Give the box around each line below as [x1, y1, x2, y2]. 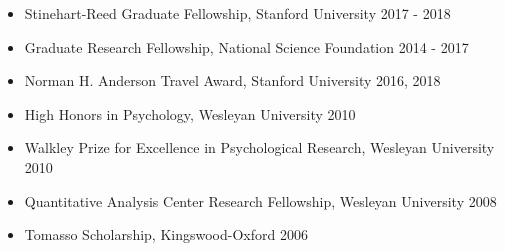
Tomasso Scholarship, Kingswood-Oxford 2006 [24, 224, 308, 245]
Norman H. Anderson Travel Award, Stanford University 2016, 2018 [24, 70, 441, 91]
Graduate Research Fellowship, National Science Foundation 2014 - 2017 [24, 36, 469, 57]
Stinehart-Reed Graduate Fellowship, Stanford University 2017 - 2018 [24, 3, 451, 23]
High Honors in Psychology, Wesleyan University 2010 [24, 103, 356, 124]
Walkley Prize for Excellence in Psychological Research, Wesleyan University [24, 137, 495, 158]
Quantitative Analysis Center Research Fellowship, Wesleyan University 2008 [24, 190, 497, 211]
